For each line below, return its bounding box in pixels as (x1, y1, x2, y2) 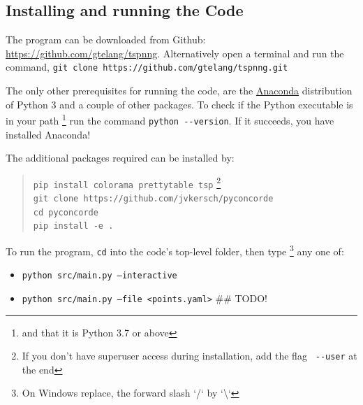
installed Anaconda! (6, 127, 91, 141)
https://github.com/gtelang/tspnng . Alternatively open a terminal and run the (6, 45, 344, 60)
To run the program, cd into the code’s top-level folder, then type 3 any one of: (6, 242, 344, 258)
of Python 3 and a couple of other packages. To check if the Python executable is (6, 97, 353, 111)
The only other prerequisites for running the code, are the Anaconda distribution (6, 83, 353, 98)
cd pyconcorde (33, 207, 98, 218)
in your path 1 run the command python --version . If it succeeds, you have (6, 111, 334, 127)
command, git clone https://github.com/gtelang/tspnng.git (6, 59, 288, 74)
